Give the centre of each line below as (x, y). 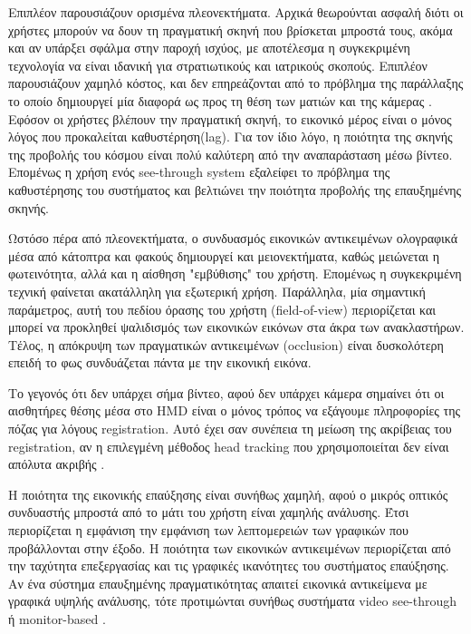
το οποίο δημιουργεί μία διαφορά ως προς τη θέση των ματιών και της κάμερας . (220, 100)
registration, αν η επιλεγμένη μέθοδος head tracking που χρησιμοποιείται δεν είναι (229, 446)
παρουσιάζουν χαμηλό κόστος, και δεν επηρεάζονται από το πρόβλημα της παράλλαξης (236, 83)
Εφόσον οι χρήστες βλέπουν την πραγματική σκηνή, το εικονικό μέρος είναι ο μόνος (230, 118)
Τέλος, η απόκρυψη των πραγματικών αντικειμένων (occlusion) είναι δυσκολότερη (226, 344)
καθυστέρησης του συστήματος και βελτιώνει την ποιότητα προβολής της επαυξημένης (235, 189)
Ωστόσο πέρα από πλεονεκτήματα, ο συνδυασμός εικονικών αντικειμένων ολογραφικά (233, 238)
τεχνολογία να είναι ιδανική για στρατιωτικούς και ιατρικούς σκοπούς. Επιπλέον (218, 65)
